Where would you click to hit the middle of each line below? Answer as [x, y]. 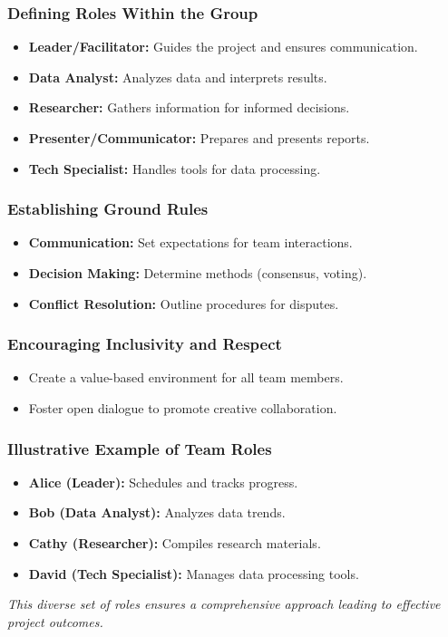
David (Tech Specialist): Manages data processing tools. [194, 573]
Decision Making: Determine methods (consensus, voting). [198, 273]
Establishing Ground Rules [108, 209]
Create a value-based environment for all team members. [186, 377]
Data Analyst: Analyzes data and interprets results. [178, 77]
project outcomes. [55, 621]
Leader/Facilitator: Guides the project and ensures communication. [223, 47]
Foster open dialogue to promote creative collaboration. [183, 408]
